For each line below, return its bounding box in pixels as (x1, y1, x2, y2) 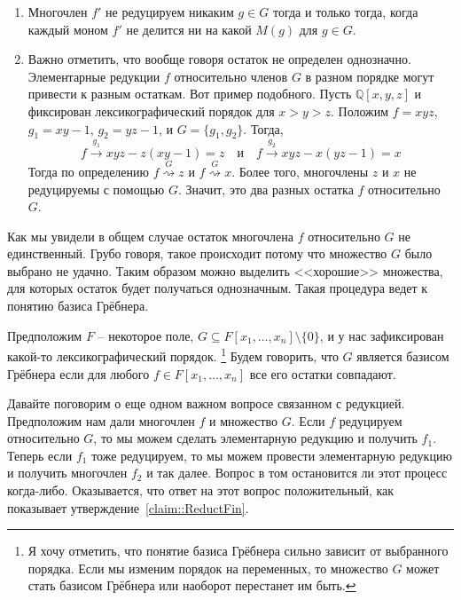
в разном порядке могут (305, 67, 434, 85)
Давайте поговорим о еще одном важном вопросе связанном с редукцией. (7, 394, 405, 413)
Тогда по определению (27, 162, 149, 180)
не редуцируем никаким (105, 3, 234, 20)
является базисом (356, 346, 449, 365)
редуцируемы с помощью (27, 179, 165, 198)
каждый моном (27, 20, 108, 38)
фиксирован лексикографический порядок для (27, 101, 275, 120)
